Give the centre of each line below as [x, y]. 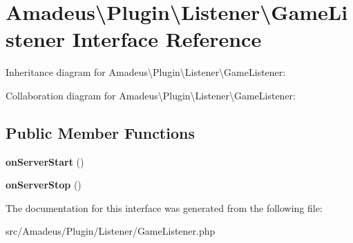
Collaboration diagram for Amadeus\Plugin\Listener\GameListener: [151, 95]
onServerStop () [44, 185]
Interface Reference [167, 39]
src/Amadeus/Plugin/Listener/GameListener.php [111, 231]
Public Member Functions [100, 132]
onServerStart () [45, 161]
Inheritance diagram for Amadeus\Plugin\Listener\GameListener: [146, 72]
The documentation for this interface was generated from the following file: [164, 207]
